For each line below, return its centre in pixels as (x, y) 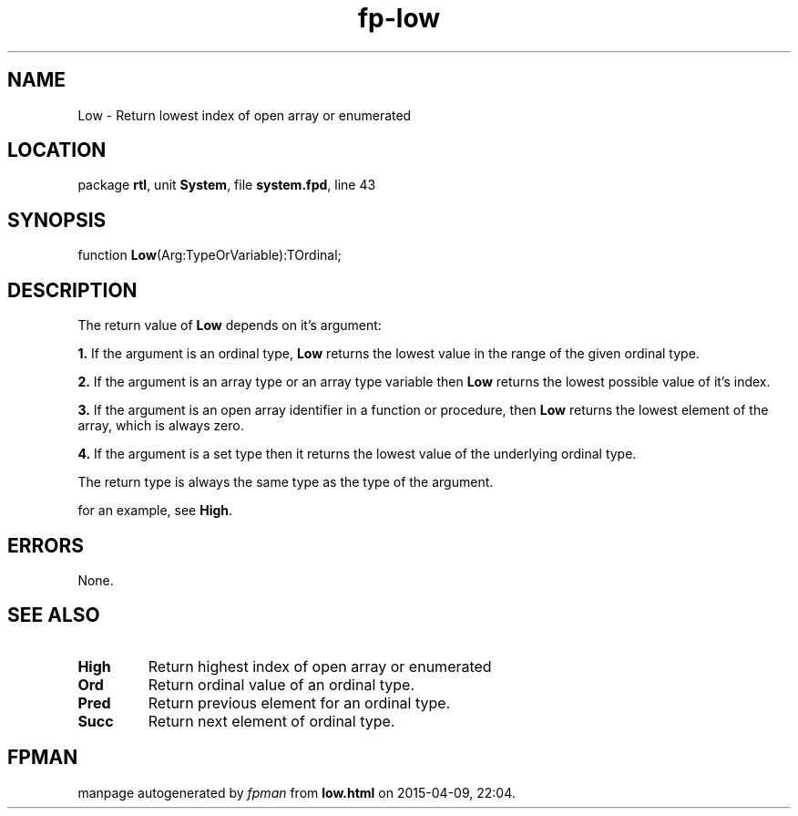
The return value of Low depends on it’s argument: (230, 325)
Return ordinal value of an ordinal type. (281, 684)
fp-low (399, 18)
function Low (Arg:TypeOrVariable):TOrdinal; (210, 255)
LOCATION (57, 150)
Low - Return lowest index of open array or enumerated (245, 115)
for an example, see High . (155, 511)
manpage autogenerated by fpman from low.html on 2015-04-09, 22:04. (297, 792)
